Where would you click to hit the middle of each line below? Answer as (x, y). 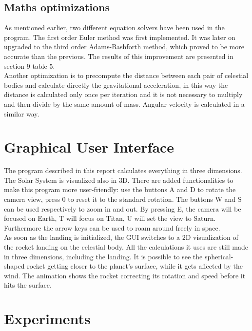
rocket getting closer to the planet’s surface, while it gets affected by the (135, 266)
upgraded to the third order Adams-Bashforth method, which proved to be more (124, 47)
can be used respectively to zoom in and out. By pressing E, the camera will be (123, 208)
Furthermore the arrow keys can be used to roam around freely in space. (112, 227)
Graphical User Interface (89, 147)
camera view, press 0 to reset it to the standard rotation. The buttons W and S (123, 199)
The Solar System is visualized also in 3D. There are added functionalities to (119, 180)
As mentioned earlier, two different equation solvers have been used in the (114, 28)
